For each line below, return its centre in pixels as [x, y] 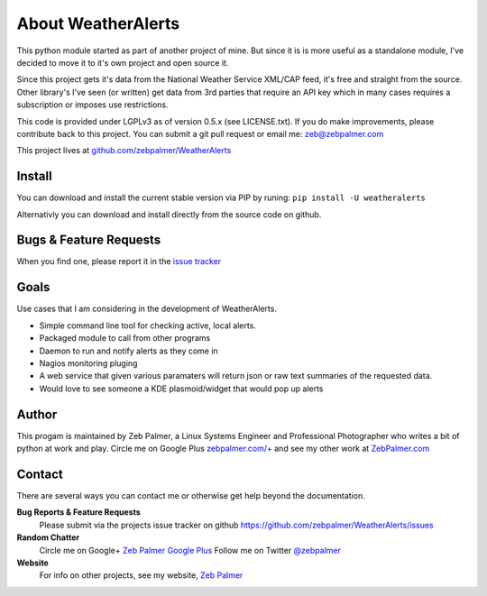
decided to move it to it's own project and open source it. [123, 62]
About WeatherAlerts [98, 23]
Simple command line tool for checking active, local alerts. [148, 326]
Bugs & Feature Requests [89, 240]
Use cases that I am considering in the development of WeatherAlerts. [147, 309]
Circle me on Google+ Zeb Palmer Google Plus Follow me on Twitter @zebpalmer [190, 550]
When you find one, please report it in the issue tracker [119, 261]
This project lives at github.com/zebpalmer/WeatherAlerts [124, 151]
